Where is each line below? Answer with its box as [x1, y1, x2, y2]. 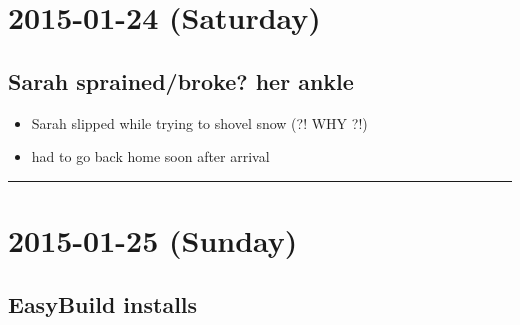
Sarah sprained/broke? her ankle [8, 65, 354, 96]
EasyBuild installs [8, 288, 198, 319]
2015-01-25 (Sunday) [8, 219, 298, 260]
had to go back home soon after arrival [31, 146, 270, 167]
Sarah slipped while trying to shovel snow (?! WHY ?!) [31, 112, 368, 133]
